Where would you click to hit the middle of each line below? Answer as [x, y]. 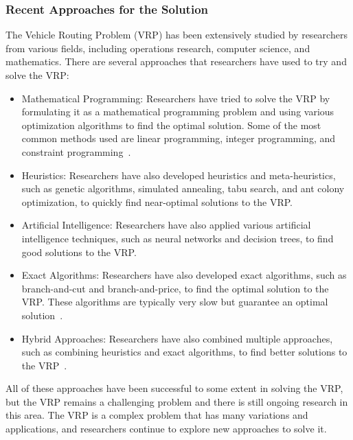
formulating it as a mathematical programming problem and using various [178, 112]
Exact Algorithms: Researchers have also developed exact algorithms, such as [184, 275]
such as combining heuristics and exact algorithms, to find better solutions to [184, 352]
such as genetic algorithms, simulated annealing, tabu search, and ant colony [183, 188]
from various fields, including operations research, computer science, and [158, 48]
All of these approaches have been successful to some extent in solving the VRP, [174, 388]
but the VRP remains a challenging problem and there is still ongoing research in [177, 401]
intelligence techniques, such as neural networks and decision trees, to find [178, 238]
